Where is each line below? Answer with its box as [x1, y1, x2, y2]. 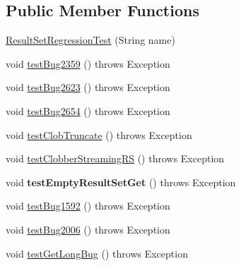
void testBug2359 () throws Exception [6, 56, 170, 71]
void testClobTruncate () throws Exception [6, 127, 192, 142]
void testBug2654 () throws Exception [6, 103, 170, 118]
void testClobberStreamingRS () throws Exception [6, 151, 225, 166]
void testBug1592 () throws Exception [6, 198, 170, 213]
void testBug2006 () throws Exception [6, 222, 170, 236]
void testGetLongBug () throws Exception [6, 246, 188, 260]
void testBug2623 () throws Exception [6, 80, 170, 95]
